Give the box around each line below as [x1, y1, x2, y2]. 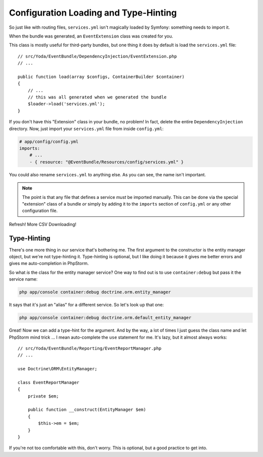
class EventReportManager [18, 380, 80, 385]
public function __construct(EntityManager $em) [27, 407, 146, 413]
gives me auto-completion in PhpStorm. [9, 261, 89, 267]
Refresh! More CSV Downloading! [9, 221, 76, 227]
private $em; [27, 393, 59, 399]
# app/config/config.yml [19, 139, 79, 144]
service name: [9, 276, 38, 282]
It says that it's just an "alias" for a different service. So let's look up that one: [9, 302, 164, 308]
